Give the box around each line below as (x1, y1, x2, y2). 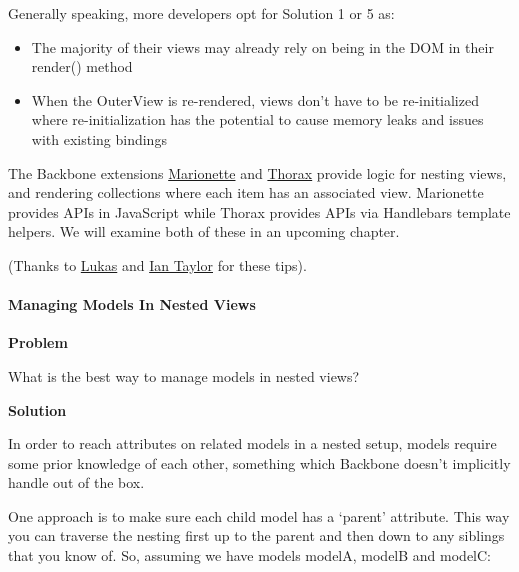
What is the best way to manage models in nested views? (8, 365, 360, 386)
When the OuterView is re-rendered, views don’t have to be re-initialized (31, 89, 479, 110)
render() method (31, 56, 133, 77)
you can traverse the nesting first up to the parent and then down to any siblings (8, 525, 505, 546)
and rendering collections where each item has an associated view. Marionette (8, 182, 484, 203)
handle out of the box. (8, 472, 145, 493)
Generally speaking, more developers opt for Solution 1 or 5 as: (8, 3, 395, 23)
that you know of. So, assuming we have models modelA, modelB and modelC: (8, 545, 492, 566)
